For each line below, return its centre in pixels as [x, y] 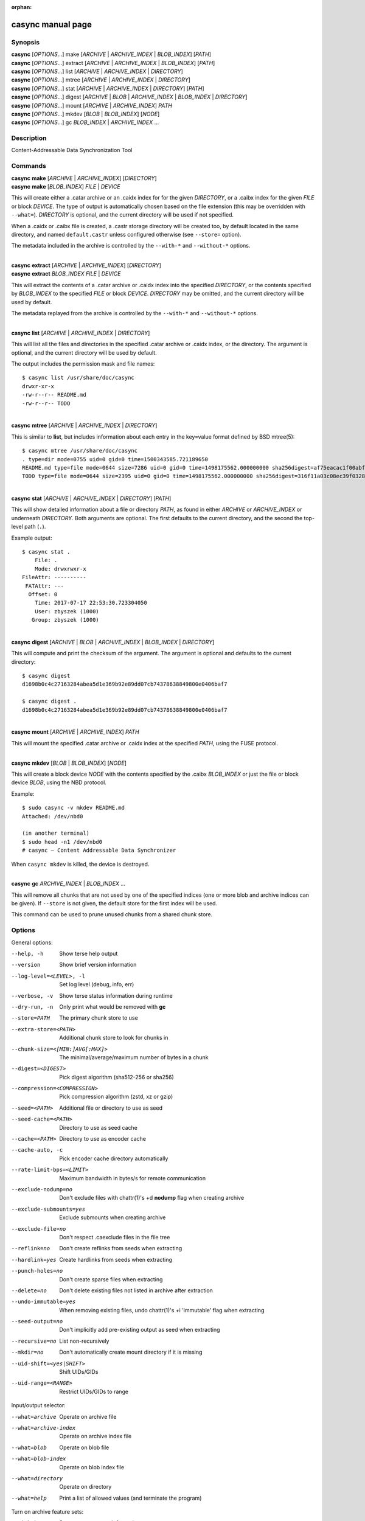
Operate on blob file [84, 1447]
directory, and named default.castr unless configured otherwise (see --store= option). [126, 234]
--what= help [29, 1498]
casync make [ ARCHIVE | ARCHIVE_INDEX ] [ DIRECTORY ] [84, 178]
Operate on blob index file [92, 1467]
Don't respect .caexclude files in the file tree [115, 1237]
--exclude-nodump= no [42, 1189]
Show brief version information [98, 965]
